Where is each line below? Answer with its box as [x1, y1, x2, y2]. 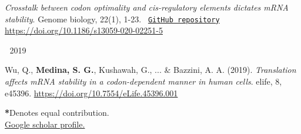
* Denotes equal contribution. [5, 106, 109, 119]
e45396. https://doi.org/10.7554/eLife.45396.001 [5, 86, 178, 99]
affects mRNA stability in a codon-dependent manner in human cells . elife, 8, [5, 75, 282, 88]
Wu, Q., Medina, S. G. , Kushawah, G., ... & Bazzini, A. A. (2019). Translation [5, 63, 296, 76]
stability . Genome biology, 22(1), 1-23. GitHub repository [5, 12, 220, 25]
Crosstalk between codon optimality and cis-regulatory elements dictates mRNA [5, 1, 289, 13]
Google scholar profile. [5, 118, 85, 130]
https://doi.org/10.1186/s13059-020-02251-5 [5, 24, 163, 36]
